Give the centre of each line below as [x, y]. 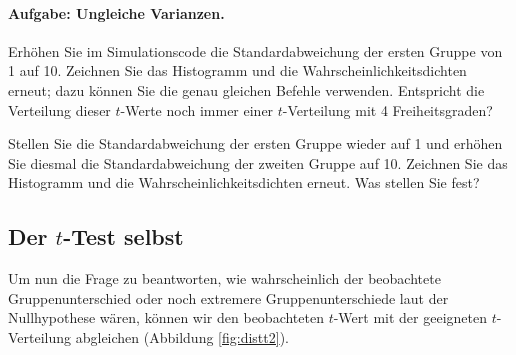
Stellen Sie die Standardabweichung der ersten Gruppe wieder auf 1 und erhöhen [255, 143]
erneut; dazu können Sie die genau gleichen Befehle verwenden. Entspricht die [246, 89]
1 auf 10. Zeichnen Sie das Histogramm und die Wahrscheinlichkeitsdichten [237, 70]
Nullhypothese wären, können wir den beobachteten [166, 317]
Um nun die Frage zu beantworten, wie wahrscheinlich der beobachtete [224, 278]
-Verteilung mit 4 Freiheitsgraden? [387, 109]
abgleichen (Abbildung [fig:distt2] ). [182, 336]
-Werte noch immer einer [197, 109]
